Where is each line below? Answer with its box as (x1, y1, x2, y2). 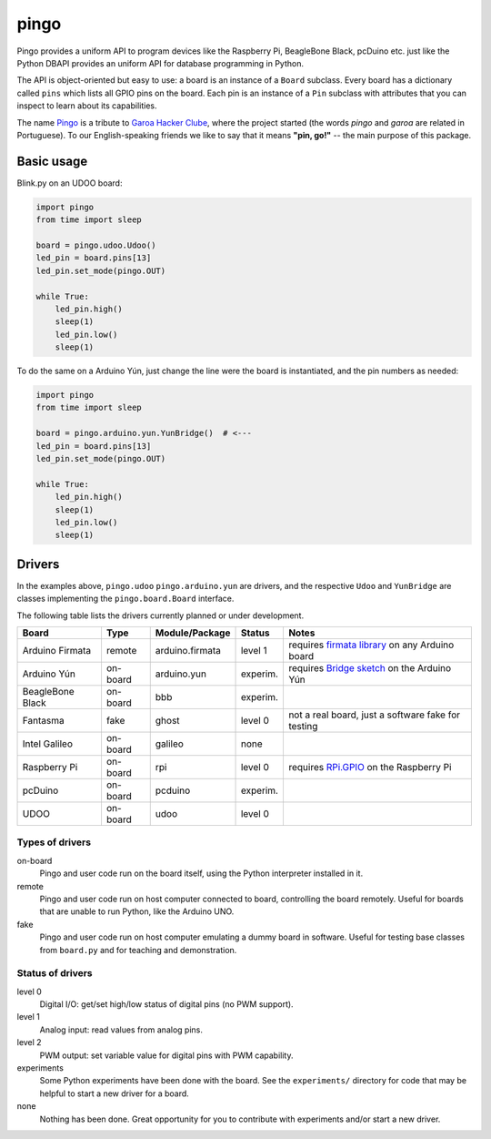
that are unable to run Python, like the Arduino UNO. (39, 906, 235, 917)
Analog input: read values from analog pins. (39, 1024, 204, 1035)
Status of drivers (16, 967, 93, 980)
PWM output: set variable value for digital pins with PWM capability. (39, 1050, 294, 1061)
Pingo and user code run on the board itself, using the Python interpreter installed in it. (39, 868, 364, 879)
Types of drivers (16, 836, 91, 849)
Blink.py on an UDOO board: (16, 178, 123, 188)
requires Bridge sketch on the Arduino (287, 662, 452, 675)
